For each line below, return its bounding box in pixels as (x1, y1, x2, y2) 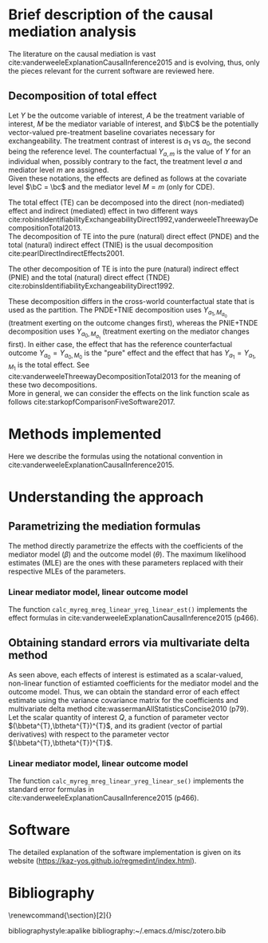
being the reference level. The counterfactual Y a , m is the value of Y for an (8, 146, 251, 158)
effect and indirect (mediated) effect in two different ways (8, 206, 198, 216)
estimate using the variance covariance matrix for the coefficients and (8, 695, 238, 705)
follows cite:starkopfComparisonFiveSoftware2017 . (8, 397, 175, 406)
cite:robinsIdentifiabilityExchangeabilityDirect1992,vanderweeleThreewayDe (8, 214, 258, 225)
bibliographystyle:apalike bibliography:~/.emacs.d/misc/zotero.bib (8, 925, 227, 935)
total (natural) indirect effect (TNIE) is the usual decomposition (8, 240, 214, 250)
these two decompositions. (8, 380, 98, 390)
